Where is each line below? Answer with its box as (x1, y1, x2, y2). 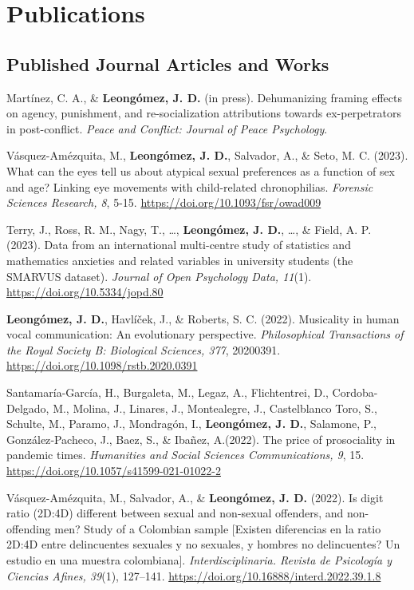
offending (6, 520, 51, 537)
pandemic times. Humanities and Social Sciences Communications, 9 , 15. (6, 446, 365, 463)
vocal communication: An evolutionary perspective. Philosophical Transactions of (6, 326, 404, 343)
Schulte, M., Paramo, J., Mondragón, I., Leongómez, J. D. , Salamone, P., (6, 415, 377, 432)
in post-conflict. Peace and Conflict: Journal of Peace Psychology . (6, 120, 328, 137)
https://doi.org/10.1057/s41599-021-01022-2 (6, 462, 221, 479)
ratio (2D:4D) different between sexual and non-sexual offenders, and (6, 505, 344, 521)
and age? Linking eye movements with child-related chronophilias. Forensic (6, 178, 373, 195)
